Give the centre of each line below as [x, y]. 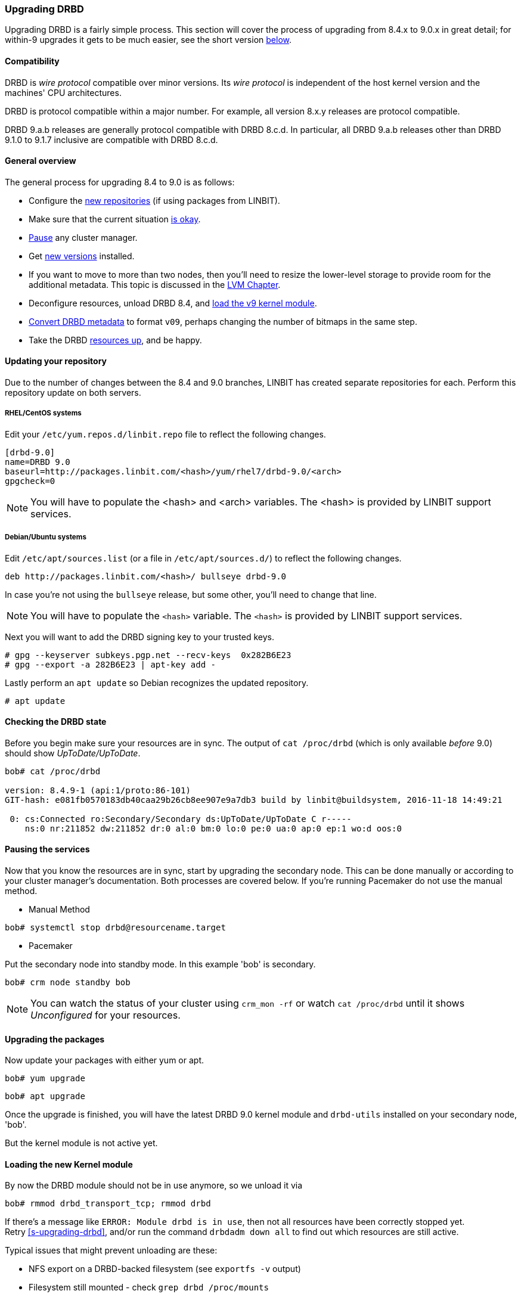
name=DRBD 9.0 [38, 462]
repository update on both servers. [73, 393]
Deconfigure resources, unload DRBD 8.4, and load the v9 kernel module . [173, 303]
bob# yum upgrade [45, 1079]
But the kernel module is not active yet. [81, 1143]
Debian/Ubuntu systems [46, 537]
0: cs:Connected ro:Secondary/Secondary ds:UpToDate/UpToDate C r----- [181, 819]
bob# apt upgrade [45, 1096]
